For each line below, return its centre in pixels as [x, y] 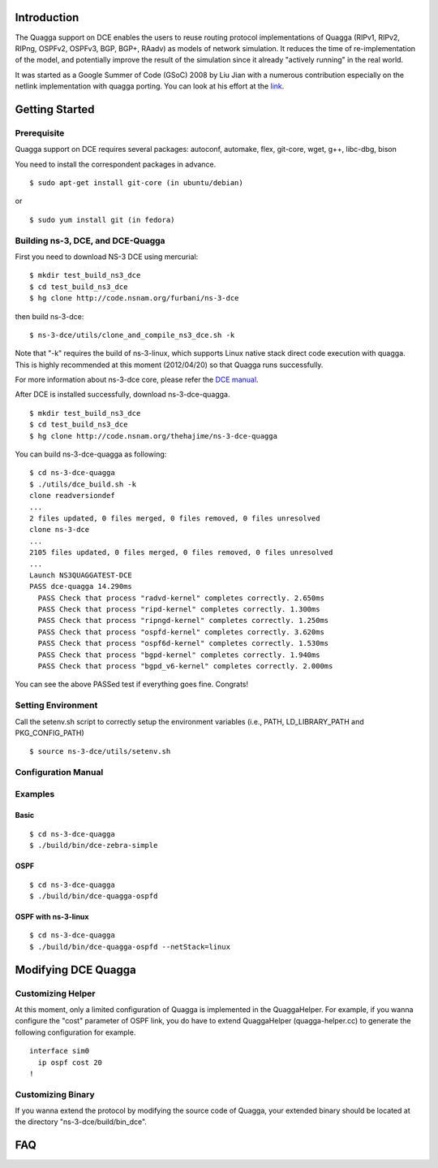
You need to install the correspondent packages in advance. [116, 164]
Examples [35, 794]
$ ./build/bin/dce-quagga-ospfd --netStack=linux [130, 947]
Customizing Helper [55, 993]
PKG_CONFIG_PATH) [49, 733]
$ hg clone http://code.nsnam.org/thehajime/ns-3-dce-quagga [153, 436]
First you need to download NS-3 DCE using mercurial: [107, 257]
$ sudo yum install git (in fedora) [102, 220]
